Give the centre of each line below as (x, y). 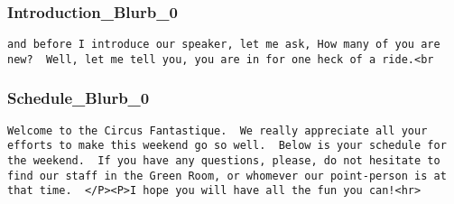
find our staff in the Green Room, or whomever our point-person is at (227, 176)
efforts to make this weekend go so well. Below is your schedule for (227, 146)
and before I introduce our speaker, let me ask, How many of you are (224, 45)
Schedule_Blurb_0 (79, 98)
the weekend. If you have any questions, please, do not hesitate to (224, 161)
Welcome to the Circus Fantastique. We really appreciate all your (218, 130)
